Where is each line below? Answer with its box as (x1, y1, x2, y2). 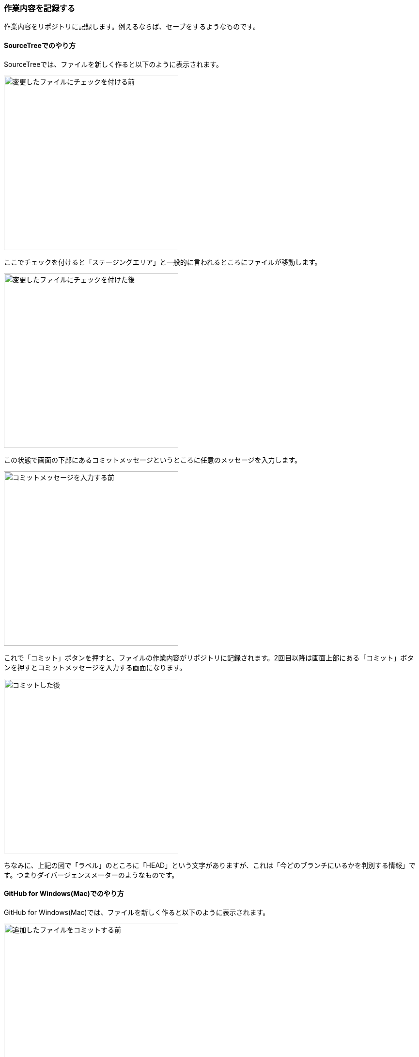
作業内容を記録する (4, 3, 76, 13)
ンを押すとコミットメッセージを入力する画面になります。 (4, 663, 186, 672)
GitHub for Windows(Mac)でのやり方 (4, 889, 124, 898)
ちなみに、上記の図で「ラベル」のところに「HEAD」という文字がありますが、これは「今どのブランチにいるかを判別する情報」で (4, 861, 416, 869)
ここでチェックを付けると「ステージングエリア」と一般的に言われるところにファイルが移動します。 (4, 257, 322, 266)
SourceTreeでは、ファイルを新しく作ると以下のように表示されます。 (4, 60, 223, 68)
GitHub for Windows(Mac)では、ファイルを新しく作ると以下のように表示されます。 (4, 908, 270, 916)
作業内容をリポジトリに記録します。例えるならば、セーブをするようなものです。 (4, 22, 260, 31)
